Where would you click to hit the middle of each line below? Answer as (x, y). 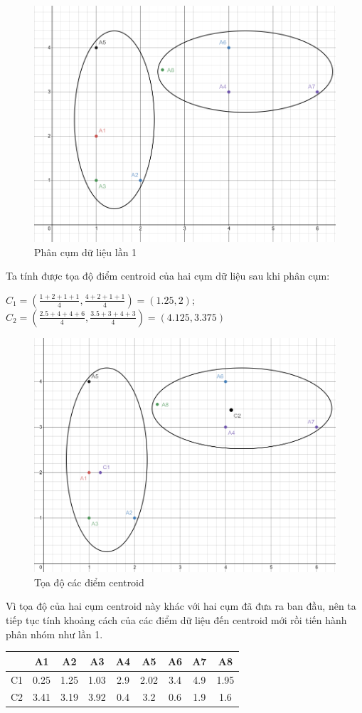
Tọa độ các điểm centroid (89, 582)
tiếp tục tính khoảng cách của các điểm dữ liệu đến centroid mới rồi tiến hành (176, 620)
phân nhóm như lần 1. (54, 634)
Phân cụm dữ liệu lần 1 (86, 252)
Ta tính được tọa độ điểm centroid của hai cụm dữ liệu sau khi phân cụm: (168, 276)
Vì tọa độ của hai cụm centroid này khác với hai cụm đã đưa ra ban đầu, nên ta (181, 606)
